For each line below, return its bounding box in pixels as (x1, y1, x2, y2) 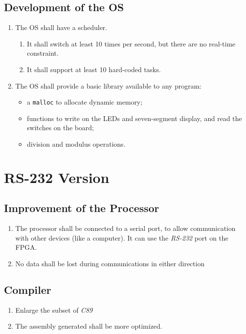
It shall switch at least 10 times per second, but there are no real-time (27, 38, 236, 48)
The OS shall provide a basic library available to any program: (15, 80, 202, 91)
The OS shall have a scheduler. (15, 22, 107, 32)
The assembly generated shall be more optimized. (15, 321, 163, 331)
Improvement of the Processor (4, 200, 160, 215)
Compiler (4, 282, 51, 297)
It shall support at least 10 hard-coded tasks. (27, 64, 161, 74)
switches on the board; (27, 122, 94, 133)
